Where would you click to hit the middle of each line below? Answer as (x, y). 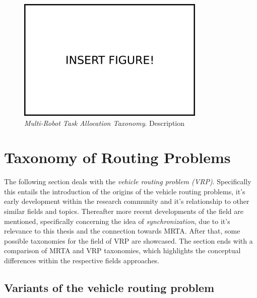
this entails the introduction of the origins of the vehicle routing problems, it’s (125, 191)
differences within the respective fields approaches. (82, 260)
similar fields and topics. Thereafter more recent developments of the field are (124, 211)
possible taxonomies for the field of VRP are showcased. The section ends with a (128, 240)
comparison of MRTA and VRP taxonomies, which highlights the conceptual (122, 250)
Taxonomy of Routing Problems (117, 157)
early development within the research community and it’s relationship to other (127, 201)
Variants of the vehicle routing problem (109, 287)
